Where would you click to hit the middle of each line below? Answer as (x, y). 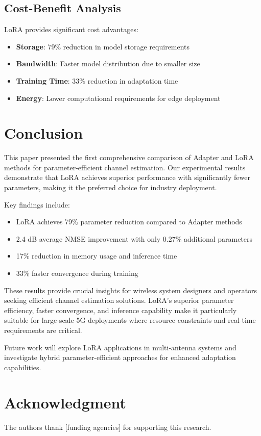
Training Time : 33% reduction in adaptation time (97, 80)
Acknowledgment (65, 402)
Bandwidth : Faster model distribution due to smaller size (108, 63)
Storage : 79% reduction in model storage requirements (103, 46)
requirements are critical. (43, 330)
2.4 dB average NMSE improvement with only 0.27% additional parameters (134, 238)
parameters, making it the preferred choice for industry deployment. (111, 187)
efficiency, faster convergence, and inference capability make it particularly (121, 310)
